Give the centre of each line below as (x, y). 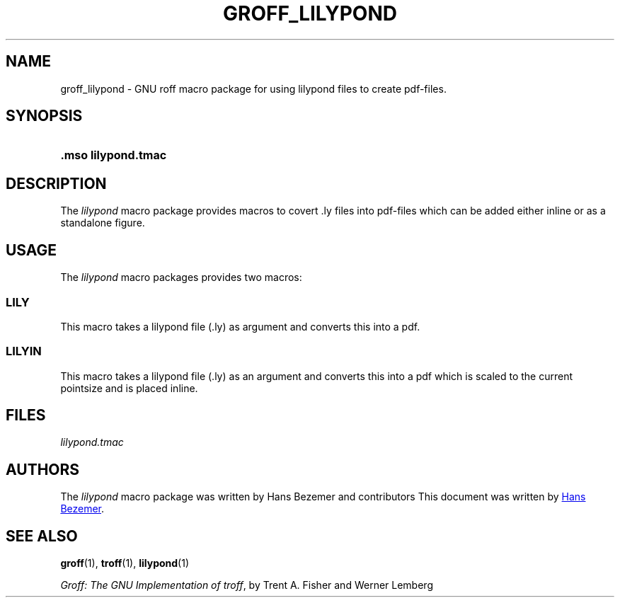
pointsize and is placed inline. (129, 388)
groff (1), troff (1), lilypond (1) (125, 563)
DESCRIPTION (56, 183)
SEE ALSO (42, 536)
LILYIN (24, 351)
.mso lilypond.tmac (114, 155)
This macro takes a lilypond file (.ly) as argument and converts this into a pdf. (240, 326)
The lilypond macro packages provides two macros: (181, 277)
